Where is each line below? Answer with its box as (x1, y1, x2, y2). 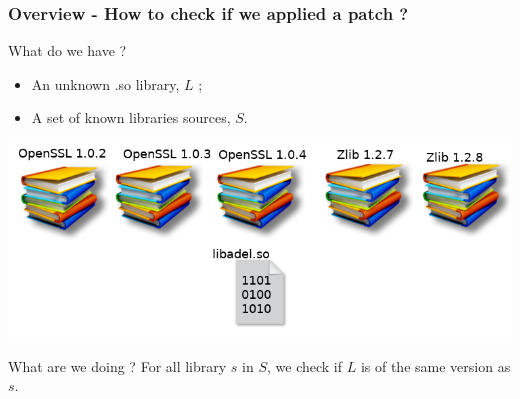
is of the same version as (360, 355, 511, 376)
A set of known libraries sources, (31, 107, 231, 128)
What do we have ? (8, 40, 127, 61)
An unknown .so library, (31, 73, 180, 94)
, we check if (267, 355, 343, 376)
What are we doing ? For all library (8, 355, 227, 376)
